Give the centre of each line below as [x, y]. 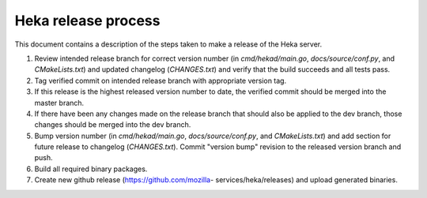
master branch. [59, 103]
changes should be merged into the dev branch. [113, 125]
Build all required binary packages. [91, 169]
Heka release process [87, 21]
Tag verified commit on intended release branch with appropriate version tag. [161, 80]
